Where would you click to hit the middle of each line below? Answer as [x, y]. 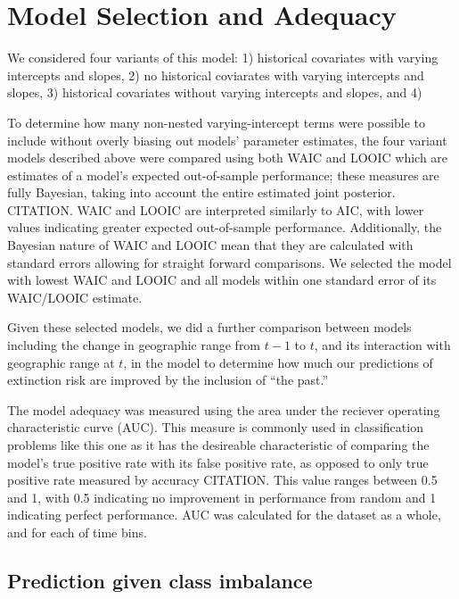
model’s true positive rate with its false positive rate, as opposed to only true [218, 462]
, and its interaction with [382, 345]
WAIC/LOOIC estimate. [75, 297]
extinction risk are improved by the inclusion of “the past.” [168, 380]
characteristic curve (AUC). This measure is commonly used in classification [215, 427]
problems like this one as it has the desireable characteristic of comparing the [218, 445]
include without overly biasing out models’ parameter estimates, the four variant [227, 140]
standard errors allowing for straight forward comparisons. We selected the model [229, 262]
